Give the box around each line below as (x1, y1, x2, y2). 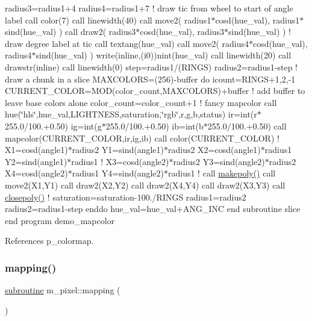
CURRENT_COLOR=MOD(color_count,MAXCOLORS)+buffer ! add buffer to (5, 84, 305, 97)
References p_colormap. (5, 234, 94, 247)
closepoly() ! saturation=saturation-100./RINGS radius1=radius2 (5, 190, 246, 203)
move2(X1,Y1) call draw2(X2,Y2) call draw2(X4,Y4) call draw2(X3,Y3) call (5, 178, 285, 191)
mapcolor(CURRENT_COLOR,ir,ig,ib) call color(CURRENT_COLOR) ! (5, 131, 279, 144)
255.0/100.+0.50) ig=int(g (5, 119, 102, 132)
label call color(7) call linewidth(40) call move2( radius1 (5, 13, 211, 26)
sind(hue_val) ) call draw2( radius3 (5, 25, 136, 38)
